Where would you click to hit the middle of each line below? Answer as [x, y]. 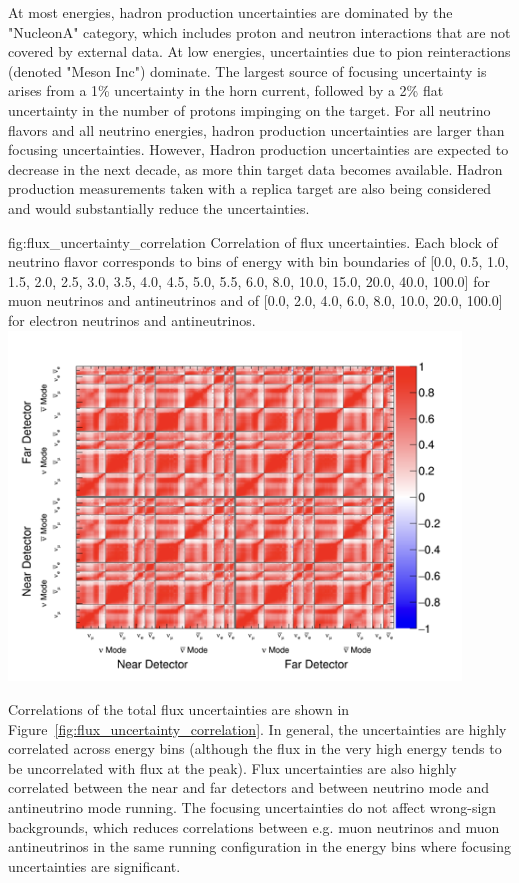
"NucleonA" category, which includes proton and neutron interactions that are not [259, 31]
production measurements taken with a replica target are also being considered [250, 188]
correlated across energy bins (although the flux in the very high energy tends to [255, 748]
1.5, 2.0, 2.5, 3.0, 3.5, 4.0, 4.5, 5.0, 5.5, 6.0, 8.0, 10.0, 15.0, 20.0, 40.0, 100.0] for [249, 280]
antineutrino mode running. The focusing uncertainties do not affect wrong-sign [252, 806]
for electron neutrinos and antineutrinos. [132, 319]
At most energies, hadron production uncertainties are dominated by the [230, 12]
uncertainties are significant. [94, 865]
